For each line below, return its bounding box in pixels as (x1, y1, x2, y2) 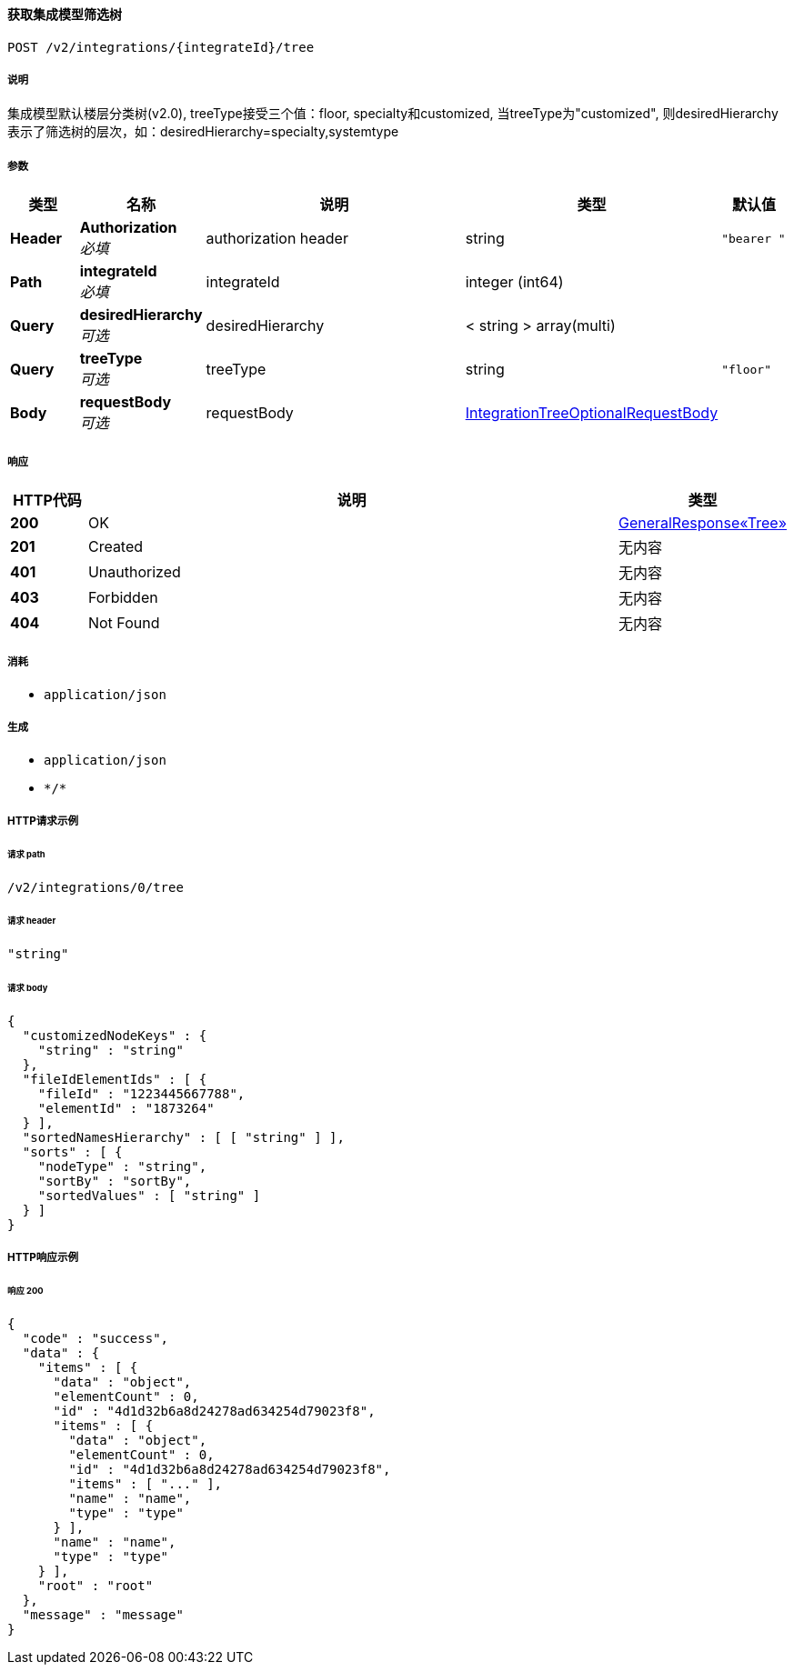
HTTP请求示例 (7, 814, 79, 827)
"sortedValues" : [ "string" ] (37, 1187, 261, 1203)
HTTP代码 (13, 490, 82, 509)
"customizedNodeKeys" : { (22, 1027, 207, 1043)
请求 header (7, 916, 56, 926)
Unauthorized (87, 562, 181, 581)
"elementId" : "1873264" (37, 1100, 215, 1116)
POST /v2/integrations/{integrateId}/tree (7, 39, 315, 55)
